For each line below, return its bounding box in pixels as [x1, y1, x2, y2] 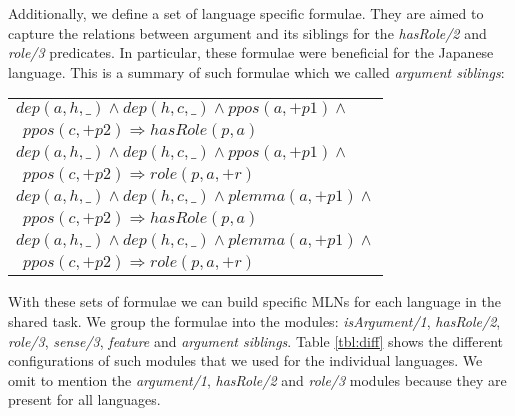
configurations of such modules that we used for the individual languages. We [8, 350, 483, 371]
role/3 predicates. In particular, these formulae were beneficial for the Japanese [8, 42, 494, 63]
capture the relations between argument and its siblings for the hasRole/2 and [8, 22, 487, 43]
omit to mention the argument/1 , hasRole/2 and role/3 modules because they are [8, 369, 507, 390]
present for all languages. [8, 389, 161, 410]
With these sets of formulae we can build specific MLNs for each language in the [8, 291, 501, 312]
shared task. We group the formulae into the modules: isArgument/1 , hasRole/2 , [8, 310, 501, 331]
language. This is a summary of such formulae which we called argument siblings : [8, 61, 505, 82]
